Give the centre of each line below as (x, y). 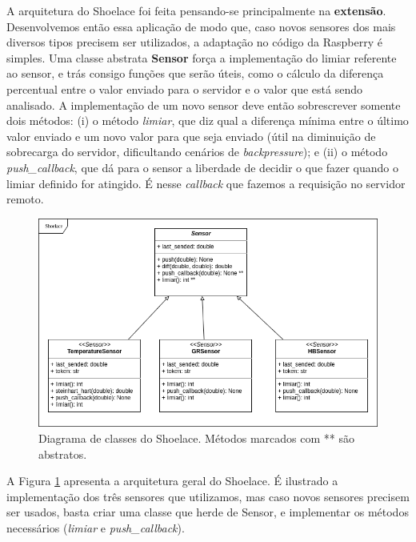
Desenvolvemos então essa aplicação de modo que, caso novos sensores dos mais (201, 26)
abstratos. (63, 454)
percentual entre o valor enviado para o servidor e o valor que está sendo (184, 88)
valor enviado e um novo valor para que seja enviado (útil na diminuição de (191, 136)
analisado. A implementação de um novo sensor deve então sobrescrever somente (204, 104)
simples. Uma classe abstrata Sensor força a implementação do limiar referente (202, 57)
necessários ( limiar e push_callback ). (96, 527)
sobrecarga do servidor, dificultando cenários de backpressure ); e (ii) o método (197, 152)
